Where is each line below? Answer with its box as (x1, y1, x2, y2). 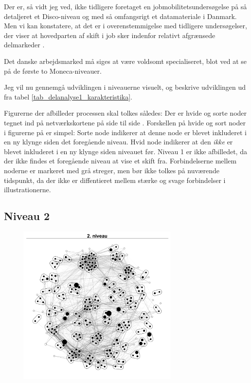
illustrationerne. (4, 184, 51, 195)
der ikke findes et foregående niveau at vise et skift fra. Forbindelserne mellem (4, 156, 237, 166)
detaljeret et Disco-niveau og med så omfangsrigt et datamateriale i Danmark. (4, 11, 237, 21)
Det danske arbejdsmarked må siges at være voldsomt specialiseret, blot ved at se (4, 56, 247, 66)
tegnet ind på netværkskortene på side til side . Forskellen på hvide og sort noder (4, 117, 246, 127)
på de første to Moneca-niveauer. (4, 65, 102, 76)
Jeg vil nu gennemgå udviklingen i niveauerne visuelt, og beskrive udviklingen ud (4, 82, 246, 92)
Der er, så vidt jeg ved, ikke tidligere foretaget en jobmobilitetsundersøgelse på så (4, 1, 247, 11)
